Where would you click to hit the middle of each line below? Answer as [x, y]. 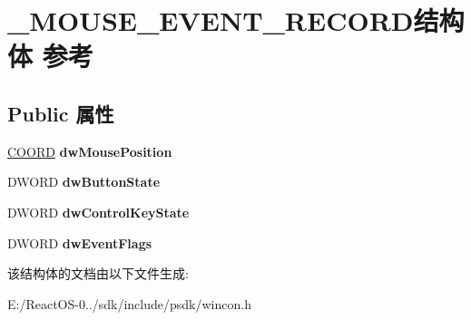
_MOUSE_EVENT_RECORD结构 [236, 20]
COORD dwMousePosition [90, 151]
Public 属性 [61, 113]
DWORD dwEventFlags [80, 242]
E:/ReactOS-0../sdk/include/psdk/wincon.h [129, 303]
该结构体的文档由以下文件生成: [98, 273]
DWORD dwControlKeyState [98, 212]
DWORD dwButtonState [84, 182]
